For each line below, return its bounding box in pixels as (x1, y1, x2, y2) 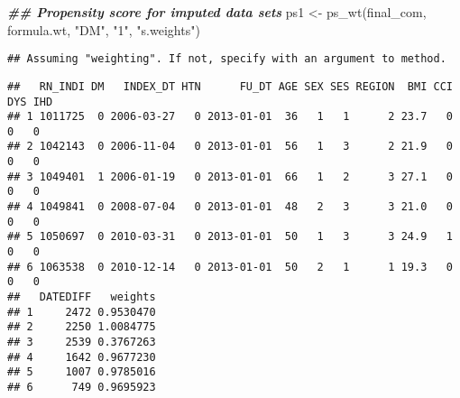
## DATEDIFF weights (7, 291, 156, 304)
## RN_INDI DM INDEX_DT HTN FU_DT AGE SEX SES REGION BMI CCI (7, 79, 453, 93)
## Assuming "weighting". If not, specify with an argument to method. (7, 52, 446, 66)
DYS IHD (7, 95, 53, 108)
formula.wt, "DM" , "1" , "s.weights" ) (7, 20, 200, 39)
